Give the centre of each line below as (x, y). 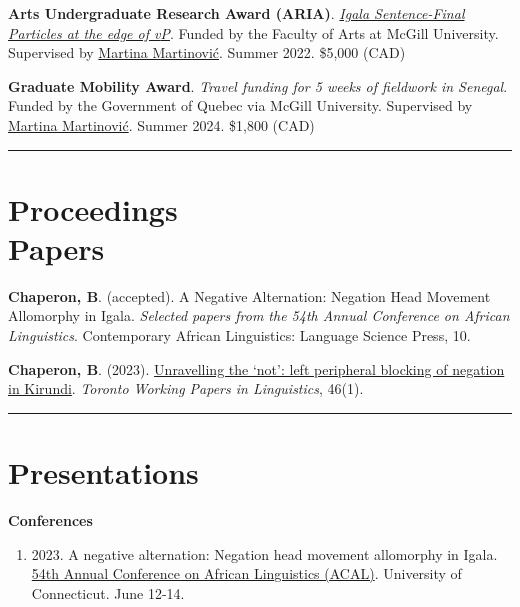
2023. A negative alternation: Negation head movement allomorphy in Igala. (264, 553)
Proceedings (93, 208)
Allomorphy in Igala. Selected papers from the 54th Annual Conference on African (259, 315)
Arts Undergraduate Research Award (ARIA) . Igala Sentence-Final (236, 13)
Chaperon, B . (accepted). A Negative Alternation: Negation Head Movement (249, 295)
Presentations (103, 472)
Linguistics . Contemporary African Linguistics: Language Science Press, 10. (239, 335)
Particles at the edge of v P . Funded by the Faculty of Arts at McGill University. (253, 32)
